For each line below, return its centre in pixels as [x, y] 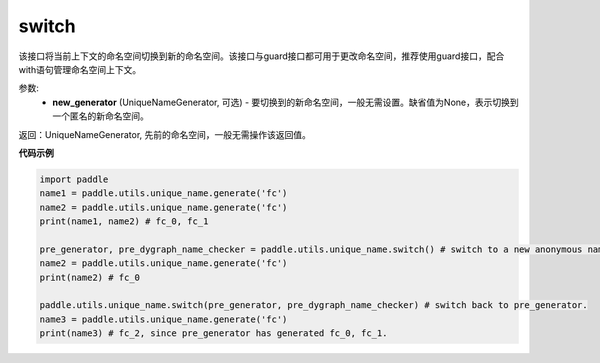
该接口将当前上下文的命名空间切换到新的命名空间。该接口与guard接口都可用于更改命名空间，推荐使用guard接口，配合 [261, 56]
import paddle [74, 179]
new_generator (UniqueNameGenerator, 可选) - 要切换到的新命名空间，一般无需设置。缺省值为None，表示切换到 [285, 102]
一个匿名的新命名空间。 [100, 116]
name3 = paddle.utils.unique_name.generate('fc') [163, 319]
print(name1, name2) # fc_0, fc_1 [124, 221]
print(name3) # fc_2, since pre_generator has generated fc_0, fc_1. [213, 333]
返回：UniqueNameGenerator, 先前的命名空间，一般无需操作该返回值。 [165, 134]
